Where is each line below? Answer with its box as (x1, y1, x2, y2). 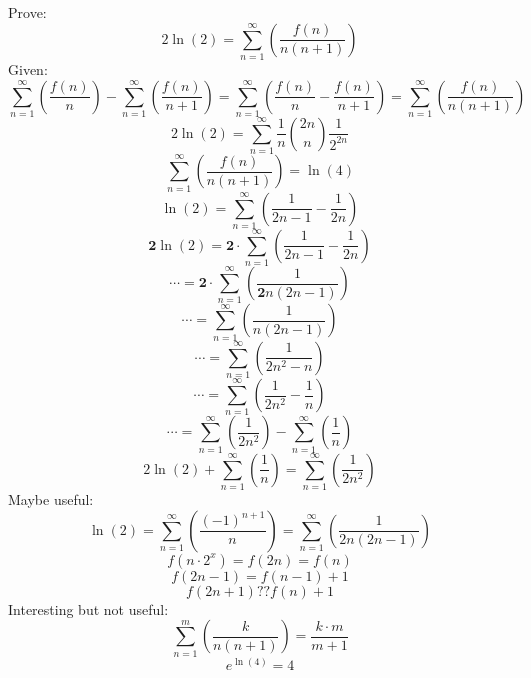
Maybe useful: (8, 489, 94, 510)
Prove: (8, 2, 47, 22)
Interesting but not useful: (8, 598, 169, 619)
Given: (8, 58, 48, 79)
